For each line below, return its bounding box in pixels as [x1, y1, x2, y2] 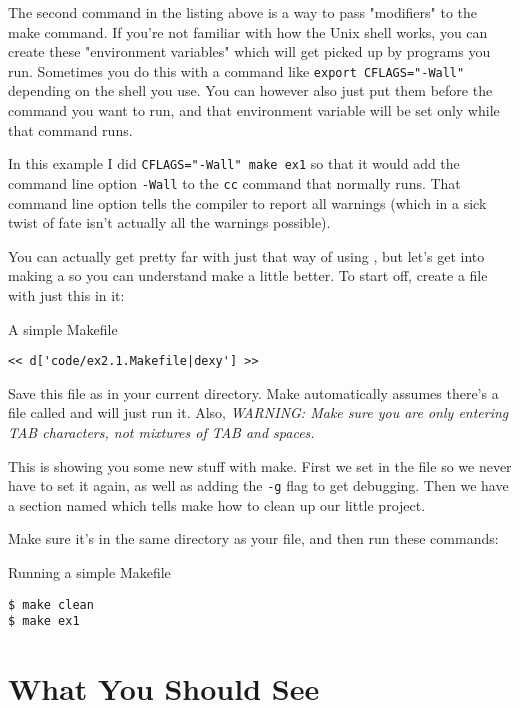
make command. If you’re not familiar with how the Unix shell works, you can [8, 21, 488, 42]
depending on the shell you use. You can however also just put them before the [8, 80, 493, 101]
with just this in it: [8, 284, 125, 305]
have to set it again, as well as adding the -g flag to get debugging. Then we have [8, 475, 509, 496]
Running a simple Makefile [8, 561, 171, 582]
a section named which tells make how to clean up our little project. [8, 494, 426, 515]
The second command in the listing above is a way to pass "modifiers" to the [8, 2, 478, 22]
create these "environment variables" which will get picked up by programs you [8, 41, 491, 62]
